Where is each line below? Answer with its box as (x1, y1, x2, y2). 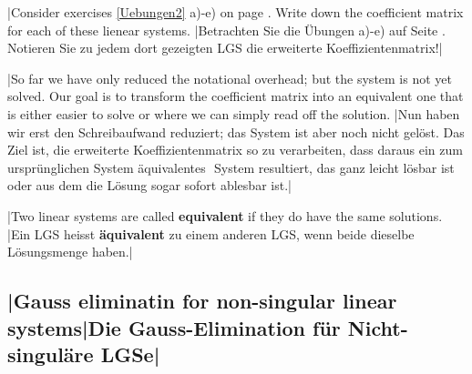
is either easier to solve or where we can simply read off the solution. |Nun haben (7, 104, 460, 123)
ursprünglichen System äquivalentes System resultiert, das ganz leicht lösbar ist (7, 157, 455, 177)
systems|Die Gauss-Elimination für (7, 313, 341, 341)
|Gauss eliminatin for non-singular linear (7, 287, 397, 315)
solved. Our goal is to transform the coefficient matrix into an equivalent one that (7, 86, 464, 106)
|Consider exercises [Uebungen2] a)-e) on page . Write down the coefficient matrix (7, 3, 464, 21)
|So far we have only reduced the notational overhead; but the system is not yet (7, 68, 452, 87)
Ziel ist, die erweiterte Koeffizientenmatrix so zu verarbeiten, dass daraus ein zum (7, 140, 463, 159)
